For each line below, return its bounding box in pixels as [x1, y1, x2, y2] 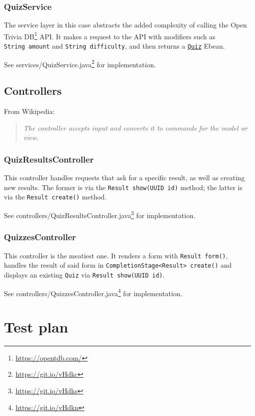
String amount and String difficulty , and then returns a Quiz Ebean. [4, 41, 225, 51]
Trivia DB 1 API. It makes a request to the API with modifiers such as [4, 29, 215, 41]
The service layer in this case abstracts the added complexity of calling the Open [4, 20, 247, 30]
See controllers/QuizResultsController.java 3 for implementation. [4, 209, 196, 220]
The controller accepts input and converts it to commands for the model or [23, 122, 248, 133]
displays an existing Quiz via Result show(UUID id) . [4, 269, 165, 279]
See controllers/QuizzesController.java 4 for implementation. [4, 286, 182, 298]
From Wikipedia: [4, 106, 55, 116]
